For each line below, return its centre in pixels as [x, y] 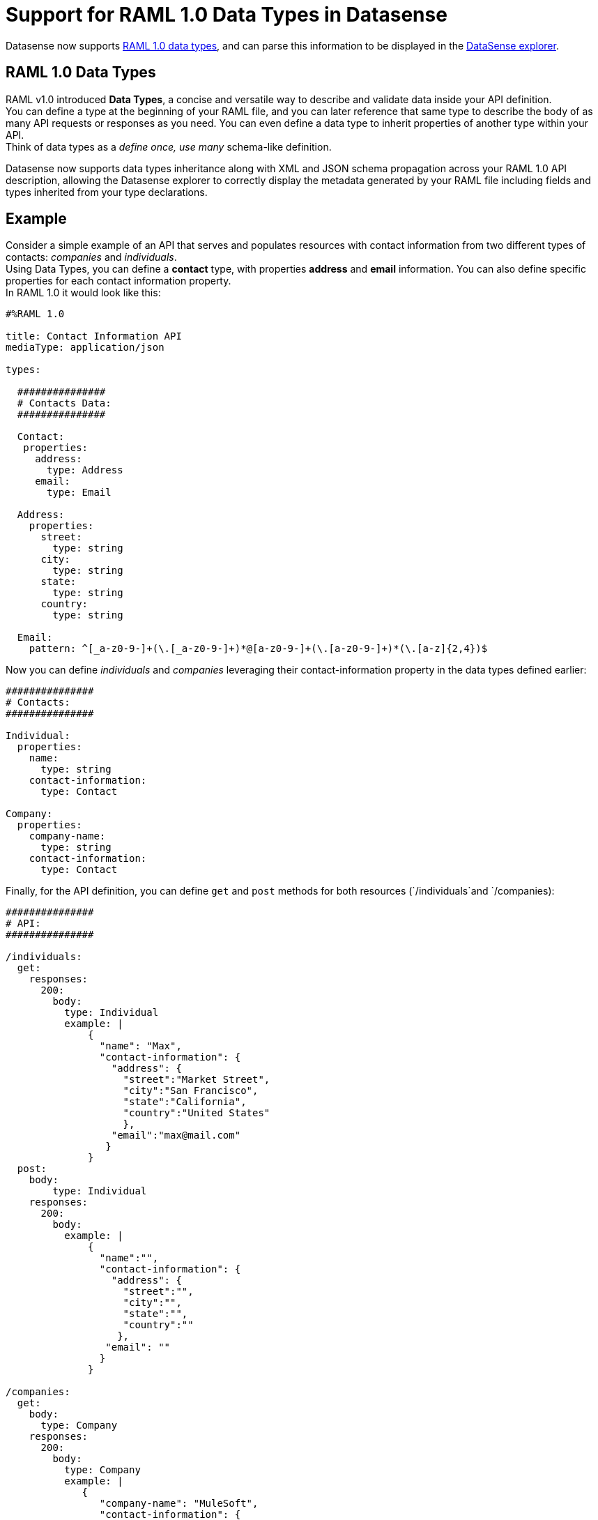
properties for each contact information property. [118, 281]
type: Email [79, 493]
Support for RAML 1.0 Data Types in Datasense [227, 15]
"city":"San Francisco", [191, 1091]
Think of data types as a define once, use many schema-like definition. [169, 146]
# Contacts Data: [64, 403]
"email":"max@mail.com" [176, 1135]
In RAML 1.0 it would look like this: [83, 293]
